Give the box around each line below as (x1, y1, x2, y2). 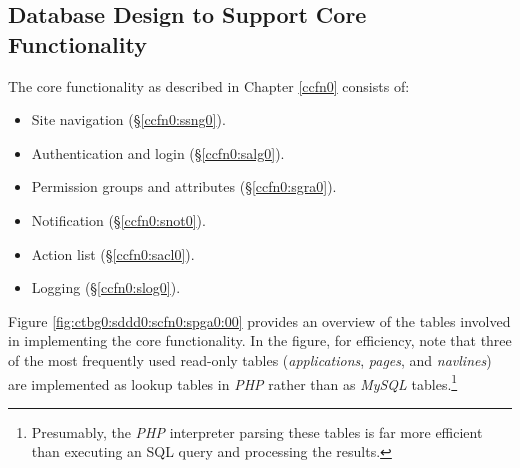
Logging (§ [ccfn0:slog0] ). (31, 277, 181, 298)
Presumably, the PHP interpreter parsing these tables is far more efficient (31, 421, 483, 442)
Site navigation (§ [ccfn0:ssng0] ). (31, 109, 226, 130)
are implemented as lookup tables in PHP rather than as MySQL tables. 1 (8, 370, 458, 394)
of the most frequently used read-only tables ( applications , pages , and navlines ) (8, 349, 492, 370)
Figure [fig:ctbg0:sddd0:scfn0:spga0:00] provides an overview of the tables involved (8, 310, 511, 331)
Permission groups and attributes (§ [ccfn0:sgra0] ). (31, 176, 337, 197)
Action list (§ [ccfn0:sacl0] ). (31, 243, 195, 264)
